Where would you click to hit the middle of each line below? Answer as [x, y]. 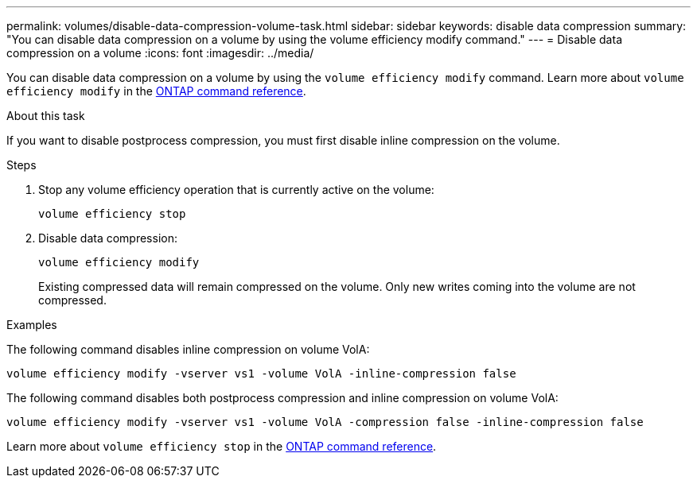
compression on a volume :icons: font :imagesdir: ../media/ [160, 53]
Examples [32, 325]
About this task [46, 116]
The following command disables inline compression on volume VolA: [188, 349]
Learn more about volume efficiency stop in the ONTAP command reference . [222, 446]
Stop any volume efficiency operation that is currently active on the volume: [236, 190]
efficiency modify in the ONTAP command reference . [156, 91]
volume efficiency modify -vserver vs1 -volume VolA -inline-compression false [261, 374]
